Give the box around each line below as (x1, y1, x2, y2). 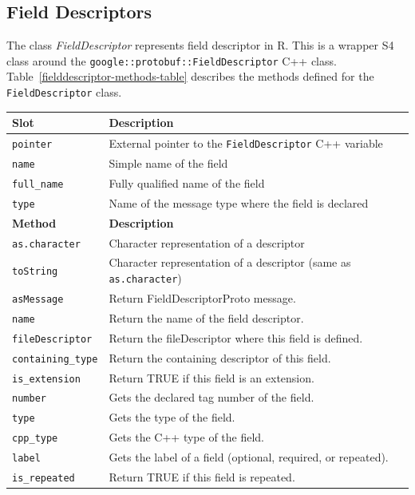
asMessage (12, 293, 64, 305)
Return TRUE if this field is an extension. (109, 369, 314, 386)
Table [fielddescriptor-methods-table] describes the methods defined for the (6, 68, 374, 85)
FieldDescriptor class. (6, 84, 122, 101)
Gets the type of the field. (109, 409, 235, 426)
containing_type (12, 353, 98, 365)
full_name (12, 178, 64, 190)
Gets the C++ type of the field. (109, 429, 265, 445)
